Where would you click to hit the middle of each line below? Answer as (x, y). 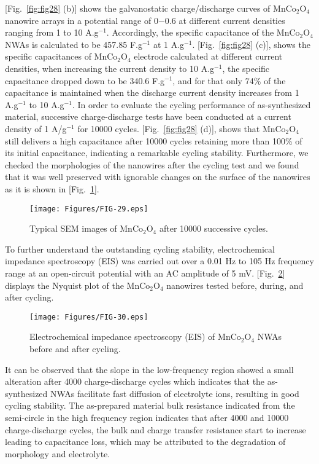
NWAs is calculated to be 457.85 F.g (74, 44)
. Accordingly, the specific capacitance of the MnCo (203, 32)
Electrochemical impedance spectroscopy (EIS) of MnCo (135, 336)
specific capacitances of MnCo (61, 56)
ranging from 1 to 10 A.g (52, 32)
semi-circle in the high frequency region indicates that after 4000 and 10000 (147, 417)
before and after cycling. (75, 348)
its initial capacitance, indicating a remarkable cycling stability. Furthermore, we (157, 153)
